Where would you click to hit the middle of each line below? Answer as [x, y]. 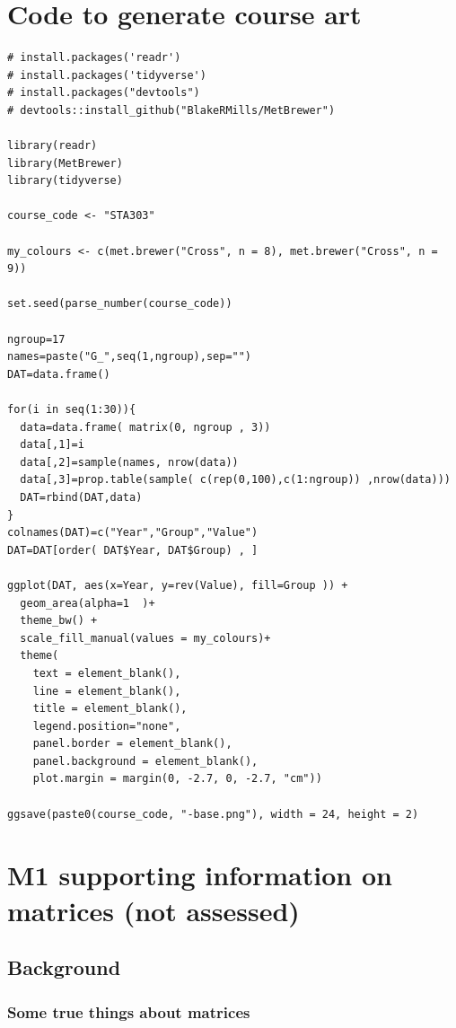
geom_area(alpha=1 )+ [88, 603]
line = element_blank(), [107, 691]
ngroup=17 [36, 339]
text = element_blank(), [107, 673]
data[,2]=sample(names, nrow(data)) [129, 462]
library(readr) [53, 146]
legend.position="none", [107, 726]
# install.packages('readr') [94, 58]
